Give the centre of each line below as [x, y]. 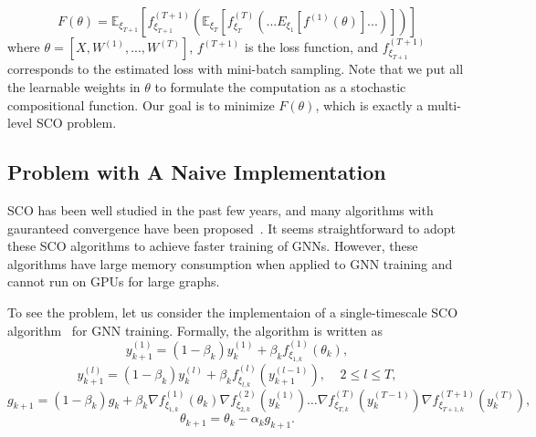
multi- [444, 104]
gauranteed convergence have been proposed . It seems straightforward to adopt [231, 228]
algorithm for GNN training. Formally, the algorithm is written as [195, 330]
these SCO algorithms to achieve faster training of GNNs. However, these [213, 246]
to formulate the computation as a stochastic [280, 86]
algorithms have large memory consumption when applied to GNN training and [230, 263]
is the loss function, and [311, 47]
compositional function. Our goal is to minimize [141, 104]
